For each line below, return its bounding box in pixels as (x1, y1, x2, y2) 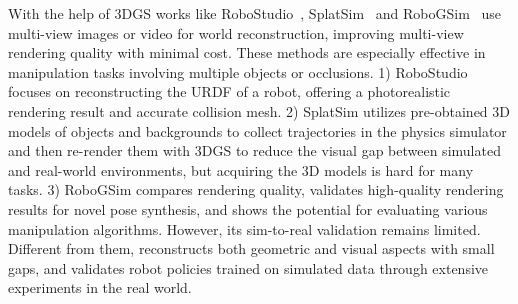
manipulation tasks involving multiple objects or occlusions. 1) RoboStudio (8, 61, 468, 82)
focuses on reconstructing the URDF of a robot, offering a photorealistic (8, 81, 451, 102)
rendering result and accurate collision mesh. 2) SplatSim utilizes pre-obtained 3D (8, 100, 510, 121)
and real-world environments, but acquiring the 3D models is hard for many (8, 159, 474, 180)
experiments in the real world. (8, 277, 192, 298)
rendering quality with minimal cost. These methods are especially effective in (8, 42, 486, 63)
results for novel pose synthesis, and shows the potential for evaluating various (8, 198, 488, 219)
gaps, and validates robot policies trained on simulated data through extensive (8, 257, 489, 278)
